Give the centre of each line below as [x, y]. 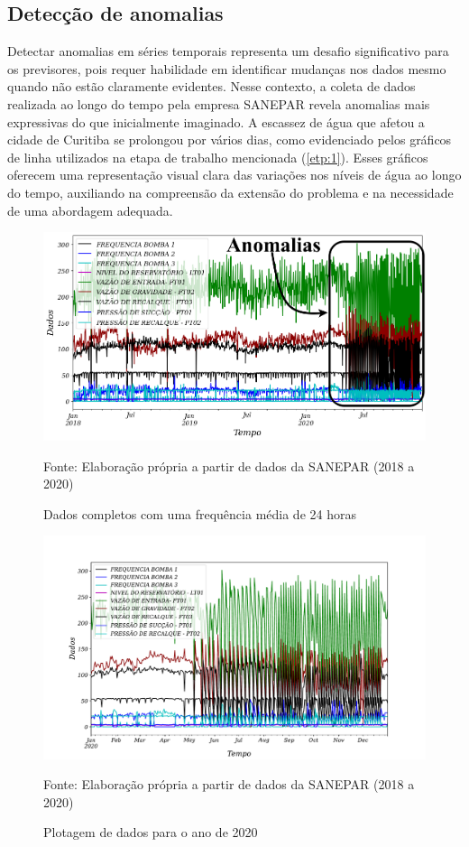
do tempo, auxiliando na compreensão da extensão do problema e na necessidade [230, 192]
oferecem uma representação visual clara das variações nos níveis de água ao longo [234, 175]
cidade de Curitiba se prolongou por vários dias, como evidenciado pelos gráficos [230, 140]
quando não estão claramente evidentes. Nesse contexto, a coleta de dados [212, 86]
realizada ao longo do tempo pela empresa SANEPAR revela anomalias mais [219, 103]
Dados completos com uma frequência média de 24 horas [200, 513]
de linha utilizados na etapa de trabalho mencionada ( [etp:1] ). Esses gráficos [218, 157]
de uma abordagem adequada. [90, 210]
